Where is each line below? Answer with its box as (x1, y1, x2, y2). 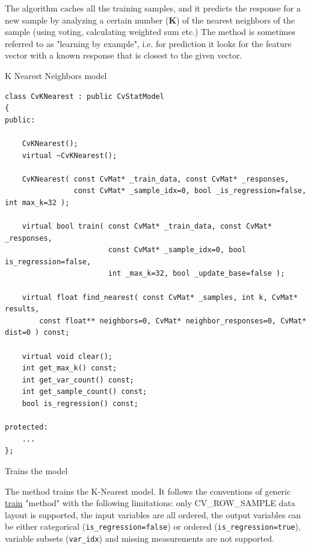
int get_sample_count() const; (22, 387, 147, 396)
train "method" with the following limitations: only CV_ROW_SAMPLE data (5, 497, 295, 509)
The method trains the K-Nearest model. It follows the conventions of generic (5, 484, 291, 497)
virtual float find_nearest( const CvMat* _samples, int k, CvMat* (22, 293, 298, 302)
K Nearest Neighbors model (5, 69, 107, 81)
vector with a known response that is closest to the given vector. (5, 49, 242, 62)
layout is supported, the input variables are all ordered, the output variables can (5, 508, 301, 521)
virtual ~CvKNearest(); (22, 151, 117, 160)
